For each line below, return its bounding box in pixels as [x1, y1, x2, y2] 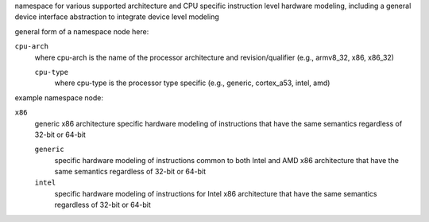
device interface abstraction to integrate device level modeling [14, 12, 220, 21]
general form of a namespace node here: [14, 26, 149, 36]
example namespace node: [14, 92, 103, 103]
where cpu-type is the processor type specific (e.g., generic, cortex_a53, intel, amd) [54, 78, 330, 88]
